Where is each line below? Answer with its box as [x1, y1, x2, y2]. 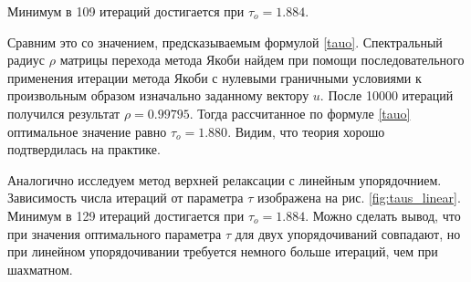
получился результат [7, 103, 120, 122]
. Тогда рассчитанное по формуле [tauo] [189, 103, 411, 122]
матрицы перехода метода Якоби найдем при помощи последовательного [59, 50, 465, 69]
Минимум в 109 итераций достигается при [7, 2, 245, 20]
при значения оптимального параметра [7, 224, 222, 243]
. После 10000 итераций [319, 86, 454, 105]
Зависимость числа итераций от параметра [7, 188, 244, 207]
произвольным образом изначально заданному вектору [7, 86, 309, 105]
